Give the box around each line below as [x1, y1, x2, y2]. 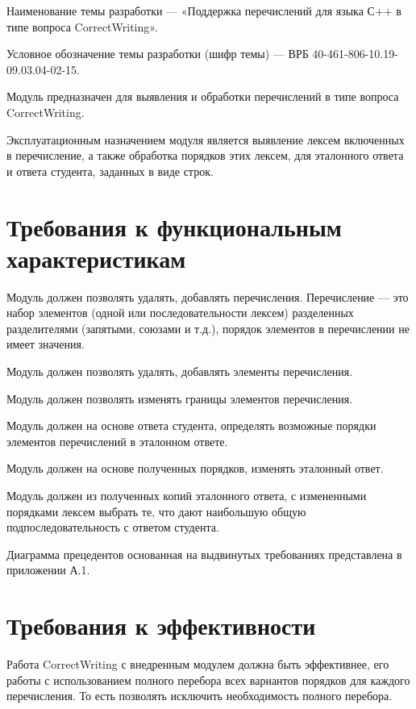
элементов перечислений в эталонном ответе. [6, 432, 228, 449]
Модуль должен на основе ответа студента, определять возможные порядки [6, 417, 376, 434]
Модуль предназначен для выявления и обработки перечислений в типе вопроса [6, 88, 399, 105]
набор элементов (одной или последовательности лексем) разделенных [6, 304, 354, 321]
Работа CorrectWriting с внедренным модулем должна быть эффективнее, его [6, 656, 389, 673]
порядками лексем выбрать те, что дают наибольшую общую [6, 503, 306, 519]
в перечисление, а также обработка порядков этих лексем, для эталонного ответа [6, 147, 404, 164]
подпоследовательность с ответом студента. [6, 519, 219, 536]
